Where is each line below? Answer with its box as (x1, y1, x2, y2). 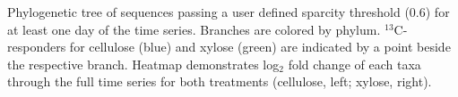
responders (7, 37, 66, 56)
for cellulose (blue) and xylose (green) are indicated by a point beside (69, 37, 451, 56)
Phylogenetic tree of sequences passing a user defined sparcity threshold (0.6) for (7, 3, 450, 20)
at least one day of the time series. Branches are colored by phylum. (7, 20, 381, 38)
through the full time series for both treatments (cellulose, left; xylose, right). (7, 72, 432, 91)
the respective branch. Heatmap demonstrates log (7, 54, 280, 73)
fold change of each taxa (288, 54, 421, 73)
